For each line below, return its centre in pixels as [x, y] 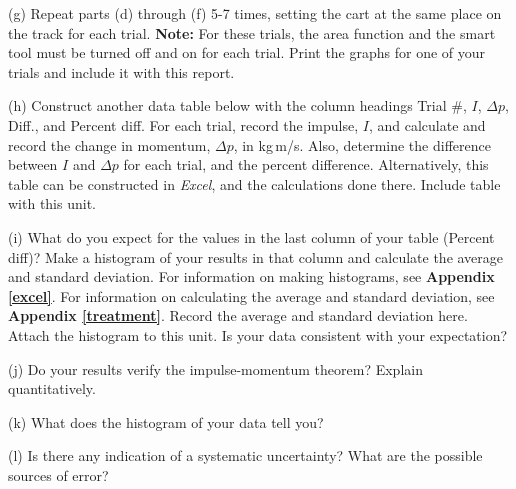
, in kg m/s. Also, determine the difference [362, 144]
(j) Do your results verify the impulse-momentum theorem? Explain [215, 368]
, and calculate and [427, 124]
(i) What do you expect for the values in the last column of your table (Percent [251, 236]
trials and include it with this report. [121, 71]
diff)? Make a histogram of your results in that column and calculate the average [256, 256]
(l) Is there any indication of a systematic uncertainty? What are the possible [245, 455]
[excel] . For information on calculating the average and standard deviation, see [251, 295]
